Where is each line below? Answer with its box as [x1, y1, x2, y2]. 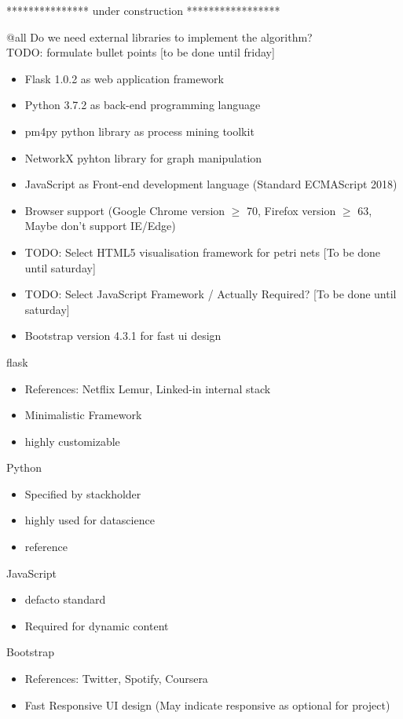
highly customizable [24, 432, 120, 449]
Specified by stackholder [24, 485, 141, 502]
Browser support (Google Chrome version [24, 202, 225, 218]
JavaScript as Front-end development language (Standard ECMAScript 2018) [24, 176, 398, 192]
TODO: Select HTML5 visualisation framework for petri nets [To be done [24, 243, 381, 260]
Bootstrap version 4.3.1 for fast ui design [24, 327, 222, 344]
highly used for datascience [24, 512, 155, 528]
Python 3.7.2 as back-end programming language [24, 97, 261, 113]
